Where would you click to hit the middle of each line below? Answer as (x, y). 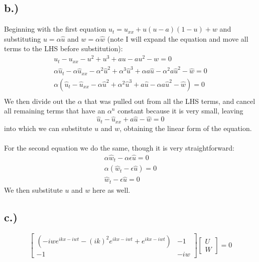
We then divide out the (40, 101)
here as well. (111, 189)
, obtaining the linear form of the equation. (186, 128)
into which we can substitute (48, 128)
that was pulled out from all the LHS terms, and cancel (170, 101)
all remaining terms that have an (55, 111)
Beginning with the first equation (55, 29)
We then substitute (33, 189)
